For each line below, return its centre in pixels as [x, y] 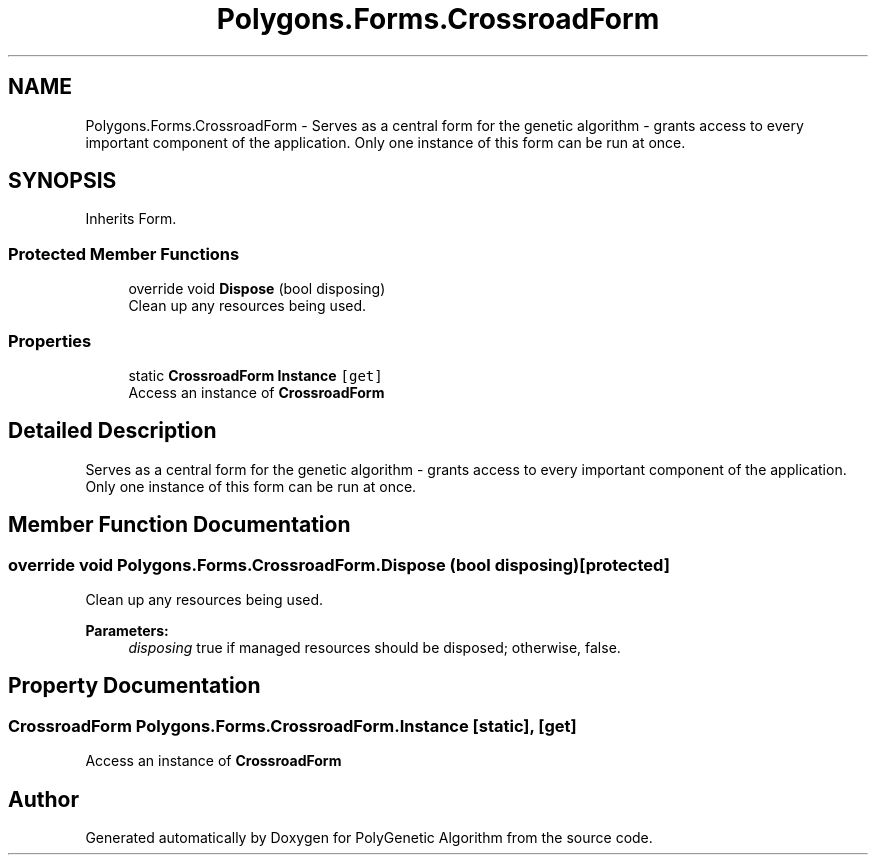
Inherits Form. [131, 219]
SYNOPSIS [62, 181]
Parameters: [127, 630]
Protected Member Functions [124, 253]
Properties [50, 340]
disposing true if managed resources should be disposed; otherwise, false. [374, 647]
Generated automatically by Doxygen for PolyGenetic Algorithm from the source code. [369, 838]
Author [43, 799]
